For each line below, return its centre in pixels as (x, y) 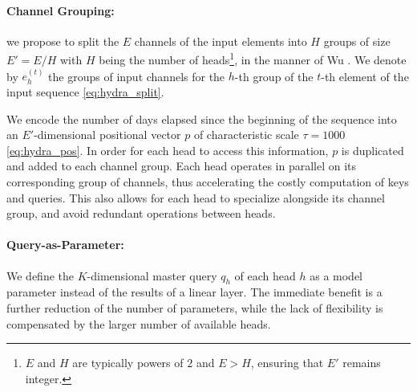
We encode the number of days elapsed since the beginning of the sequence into (202, 118)
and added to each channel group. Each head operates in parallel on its (182, 166)
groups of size (357, 41)
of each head (265, 275)
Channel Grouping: (61, 10)
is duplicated (372, 150)
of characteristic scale (246, 135)
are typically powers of (128, 363)
